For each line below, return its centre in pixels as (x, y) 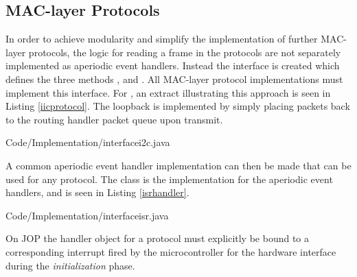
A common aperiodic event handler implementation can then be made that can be (178, 165)
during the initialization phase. (70, 265)
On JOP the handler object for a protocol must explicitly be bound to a (158, 238)
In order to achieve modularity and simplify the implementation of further (162, 39)
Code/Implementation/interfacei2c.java (88, 142)
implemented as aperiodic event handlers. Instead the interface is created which (173, 65)
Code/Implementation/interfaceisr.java (87, 215)
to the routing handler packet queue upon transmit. (114, 119)
